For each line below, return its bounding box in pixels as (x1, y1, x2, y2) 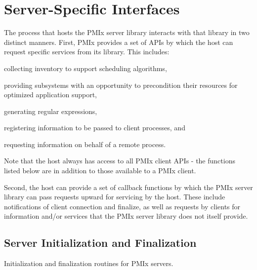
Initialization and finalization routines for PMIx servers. (4, 258, 173, 269)
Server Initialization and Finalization (4, 235, 197, 250)
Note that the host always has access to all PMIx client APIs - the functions (4, 155, 235, 166)
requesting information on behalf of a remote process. (4, 139, 166, 149)
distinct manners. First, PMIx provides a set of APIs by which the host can (4, 37, 233, 47)
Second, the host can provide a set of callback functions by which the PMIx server (4, 182, 253, 192)
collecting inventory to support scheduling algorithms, (4, 63, 167, 73)
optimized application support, (4, 89, 97, 100)
